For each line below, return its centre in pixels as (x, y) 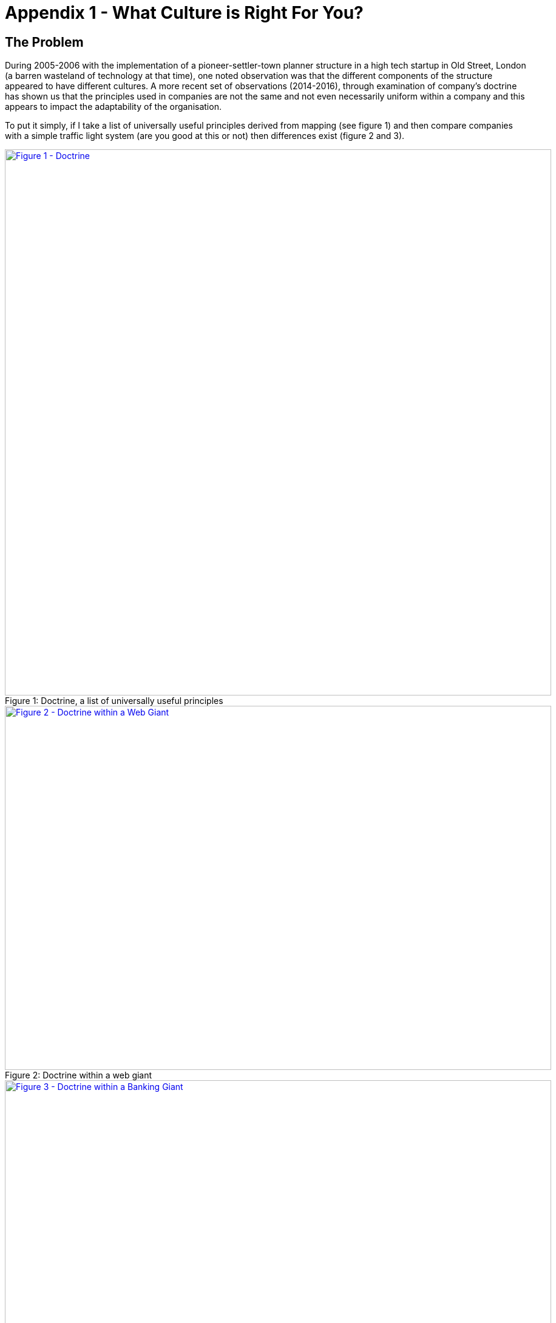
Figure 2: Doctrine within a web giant (79, 1075)
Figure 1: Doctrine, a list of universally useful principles (114, 701)
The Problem (44, 42)
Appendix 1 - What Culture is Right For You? (184, 13)
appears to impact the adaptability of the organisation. (113, 107)
